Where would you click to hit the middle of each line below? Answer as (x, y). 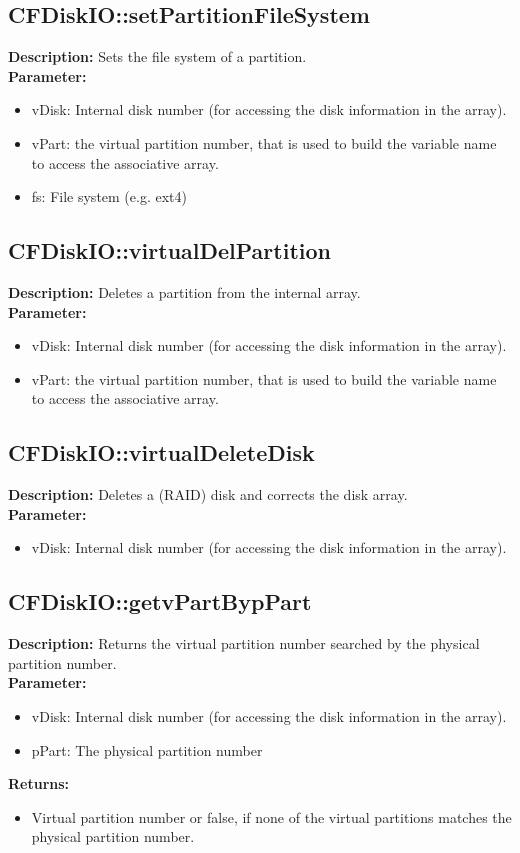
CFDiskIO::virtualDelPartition (169, 250)
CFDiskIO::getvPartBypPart (160, 601)
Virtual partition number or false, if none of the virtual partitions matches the (271, 816)
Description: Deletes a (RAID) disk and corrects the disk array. (208, 494)
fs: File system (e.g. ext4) (109, 196)
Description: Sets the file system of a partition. (157, 56)
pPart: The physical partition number (147, 749)
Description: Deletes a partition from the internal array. (184, 291)
